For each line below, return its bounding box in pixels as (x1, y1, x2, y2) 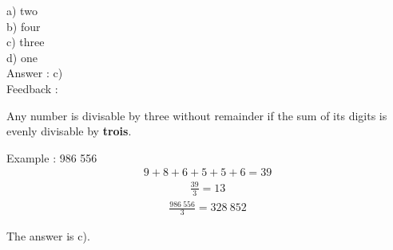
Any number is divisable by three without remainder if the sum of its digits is (6, 107, 387, 123)
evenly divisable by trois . (6, 123, 132, 139)
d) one (6, 49, 38, 65)
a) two (6, 2, 38, 18)
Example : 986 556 (6, 149, 97, 166)
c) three (6, 33, 45, 50)
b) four (6, 18, 41, 34)
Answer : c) (6, 64, 63, 81)
